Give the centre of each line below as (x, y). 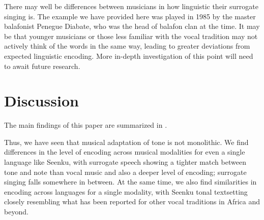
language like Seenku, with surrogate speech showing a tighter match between (125, 162)
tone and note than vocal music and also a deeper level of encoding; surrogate (125, 172)
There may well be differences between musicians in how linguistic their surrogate (131, 6)
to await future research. (42, 66)
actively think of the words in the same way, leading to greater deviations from (127, 46)
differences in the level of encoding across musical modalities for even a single (125, 152)
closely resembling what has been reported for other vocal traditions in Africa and (132, 201)
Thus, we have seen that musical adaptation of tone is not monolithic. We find (126, 142)
